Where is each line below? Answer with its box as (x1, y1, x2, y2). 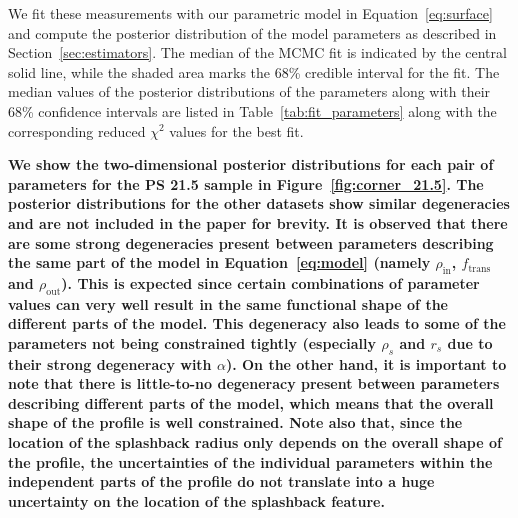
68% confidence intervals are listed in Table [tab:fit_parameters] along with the (8, 100, 497, 121)
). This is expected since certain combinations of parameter (61, 272, 480, 293)
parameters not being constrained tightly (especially (8, 332, 377, 353)
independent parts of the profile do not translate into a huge (8, 471, 435, 492)
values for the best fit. (169, 120, 304, 141)
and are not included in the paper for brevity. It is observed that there (8, 212, 508, 233)
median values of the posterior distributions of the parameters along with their (8, 81, 491, 102)
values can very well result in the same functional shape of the (8, 293, 448, 314)
